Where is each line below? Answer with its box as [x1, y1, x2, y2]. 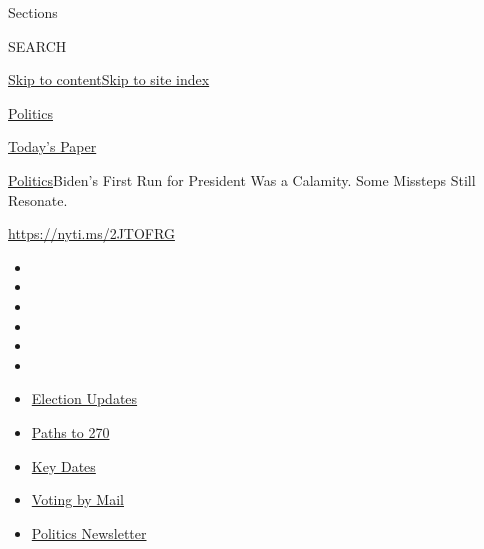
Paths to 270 [31, 421, 110, 442]
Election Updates [31, 388, 138, 409]
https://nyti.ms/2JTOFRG [8, 223, 175, 244]
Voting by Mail [31, 489, 124, 510]
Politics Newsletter [31, 522, 147, 543]
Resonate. [8, 189, 68, 210]
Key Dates [31, 455, 96, 476]
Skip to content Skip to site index [8, 69, 210, 90]
